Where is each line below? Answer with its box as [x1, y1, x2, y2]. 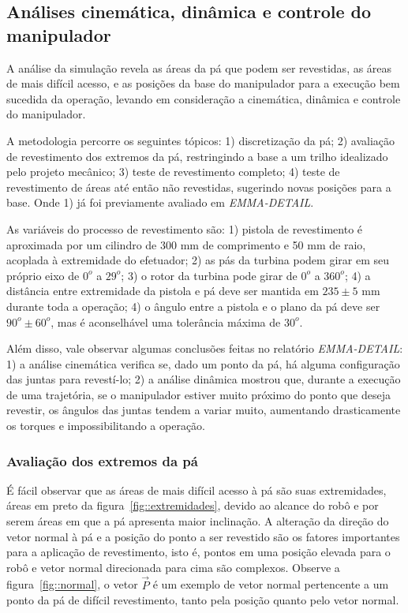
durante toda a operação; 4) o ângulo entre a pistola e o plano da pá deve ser [6, 297, 380, 314]
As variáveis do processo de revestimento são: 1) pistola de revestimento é [6, 220, 363, 237]
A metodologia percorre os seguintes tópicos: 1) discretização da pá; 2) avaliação [6, 132, 395, 148]
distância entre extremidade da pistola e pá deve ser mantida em [6, 282, 319, 299]
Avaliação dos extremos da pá [6, 450, 198, 470]
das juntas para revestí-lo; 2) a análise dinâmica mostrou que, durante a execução [6, 371, 401, 387]
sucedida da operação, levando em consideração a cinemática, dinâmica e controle [6, 90, 401, 107]
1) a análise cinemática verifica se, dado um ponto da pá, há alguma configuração [6, 355, 400, 372]
